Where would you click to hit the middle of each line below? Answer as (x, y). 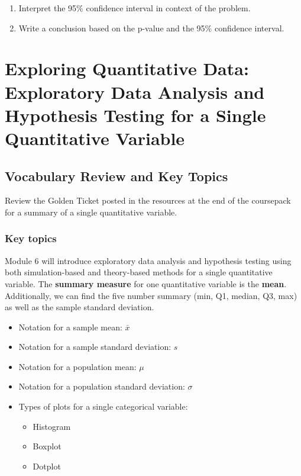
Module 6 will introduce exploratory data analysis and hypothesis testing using (148, 260)
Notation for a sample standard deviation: (95, 347)
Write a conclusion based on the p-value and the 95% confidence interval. (151, 28)
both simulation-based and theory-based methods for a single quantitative (139, 272)
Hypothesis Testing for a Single (135, 115)
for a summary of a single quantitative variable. (91, 212)
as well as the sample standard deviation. (80, 307)
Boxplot (47, 446)
